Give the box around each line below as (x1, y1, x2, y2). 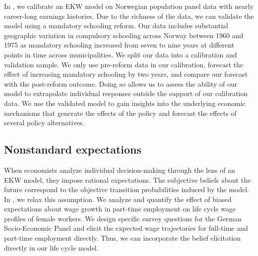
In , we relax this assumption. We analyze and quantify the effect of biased (4, 194, 232, 204)
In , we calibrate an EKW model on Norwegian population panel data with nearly (4, 1, 254, 11)
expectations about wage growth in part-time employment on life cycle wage (4, 204, 236, 214)
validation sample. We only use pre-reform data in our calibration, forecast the (4, 59, 243, 69)
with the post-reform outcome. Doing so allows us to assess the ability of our (4, 78, 238, 89)
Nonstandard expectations (4, 142, 141, 157)
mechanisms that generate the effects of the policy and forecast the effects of (4, 107, 237, 118)
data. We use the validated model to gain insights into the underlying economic (4, 98, 246, 108)
